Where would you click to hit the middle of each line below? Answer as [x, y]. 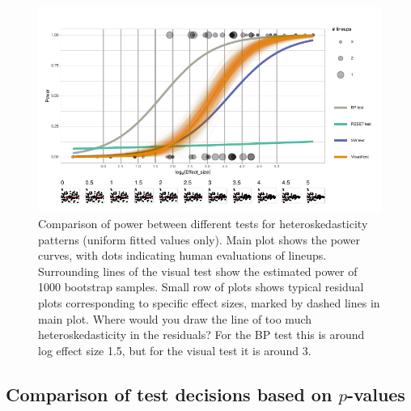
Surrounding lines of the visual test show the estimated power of [198, 271]
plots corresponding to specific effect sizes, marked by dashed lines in [209, 302]
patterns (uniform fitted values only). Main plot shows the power [199, 239]
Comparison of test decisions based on [169, 394]
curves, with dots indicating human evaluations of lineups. [182, 255]
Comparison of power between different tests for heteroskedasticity [203, 223]
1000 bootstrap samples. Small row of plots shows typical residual [201, 287]
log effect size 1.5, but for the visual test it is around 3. [175, 350]
